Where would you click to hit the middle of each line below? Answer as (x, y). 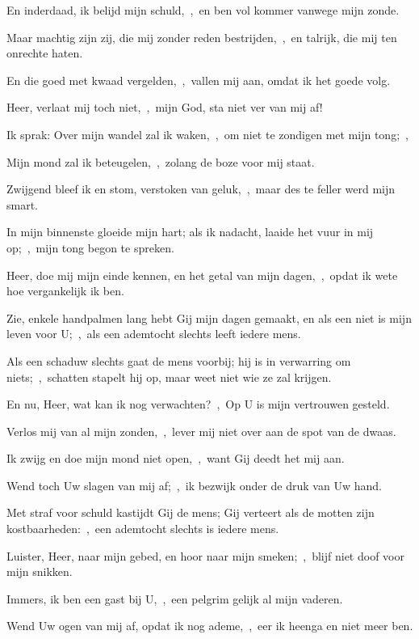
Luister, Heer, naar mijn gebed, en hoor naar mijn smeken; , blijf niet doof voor (205, 555)
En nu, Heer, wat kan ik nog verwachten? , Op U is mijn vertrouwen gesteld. (198, 404)
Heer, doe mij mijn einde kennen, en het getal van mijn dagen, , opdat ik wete (202, 275)
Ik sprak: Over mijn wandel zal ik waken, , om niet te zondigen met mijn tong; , (207, 134)
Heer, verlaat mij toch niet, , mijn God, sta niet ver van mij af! (165, 107)
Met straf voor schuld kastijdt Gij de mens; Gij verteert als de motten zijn (191, 512)
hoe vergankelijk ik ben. (65, 291)
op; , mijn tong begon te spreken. (90, 247)
